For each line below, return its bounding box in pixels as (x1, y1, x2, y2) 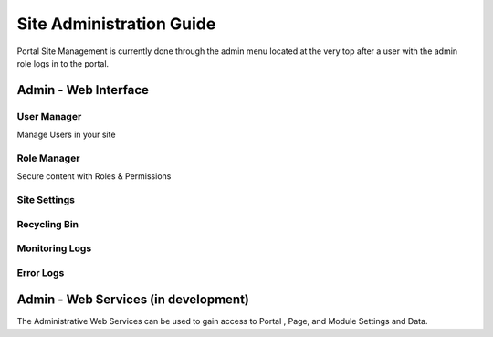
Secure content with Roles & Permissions (16, 171, 172, 182)
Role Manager (16, 152, 80, 164)
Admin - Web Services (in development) (16, 292, 250, 308)
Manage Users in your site (16, 129, 116, 141)
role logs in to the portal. (16, 58, 110, 68)
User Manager (16, 110, 82, 122)
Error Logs (16, 266, 65, 279)
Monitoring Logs (16, 242, 92, 255)
